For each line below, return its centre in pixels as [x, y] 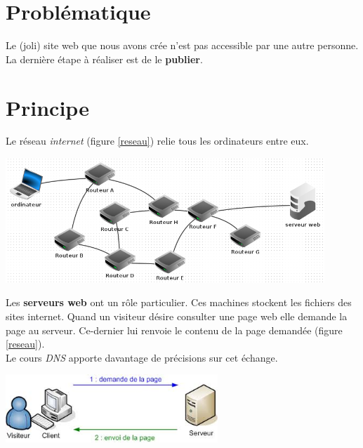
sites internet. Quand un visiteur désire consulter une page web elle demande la [177, 316]
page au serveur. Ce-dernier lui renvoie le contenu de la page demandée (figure [174, 330]
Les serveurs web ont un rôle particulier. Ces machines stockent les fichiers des [179, 302]
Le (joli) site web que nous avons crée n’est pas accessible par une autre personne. [182, 45]
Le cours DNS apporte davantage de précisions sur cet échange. [142, 357]
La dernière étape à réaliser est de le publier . [104, 59]
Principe [47, 107]
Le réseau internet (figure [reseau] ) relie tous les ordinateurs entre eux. [157, 141]
